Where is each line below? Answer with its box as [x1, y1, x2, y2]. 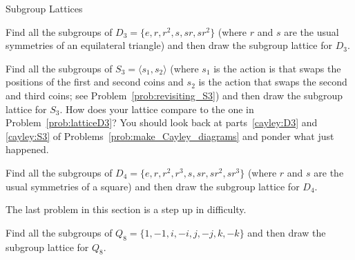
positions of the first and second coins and [6, 74, 184, 89]
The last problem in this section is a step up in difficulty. [6, 202, 247, 217]
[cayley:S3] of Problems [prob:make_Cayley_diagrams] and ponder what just [6, 128, 334, 143]
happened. [6, 142, 49, 157]
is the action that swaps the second [198, 74, 347, 89]
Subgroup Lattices [6, 1, 83, 15]
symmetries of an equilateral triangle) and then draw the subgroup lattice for [6, 38, 332, 52]
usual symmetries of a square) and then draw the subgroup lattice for [6, 179, 300, 193]
